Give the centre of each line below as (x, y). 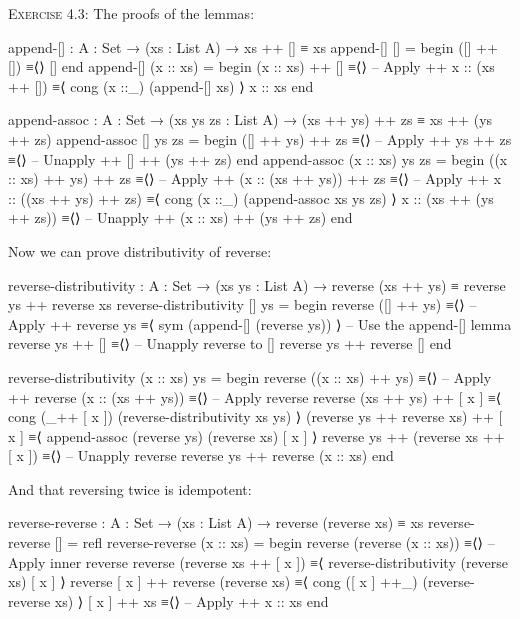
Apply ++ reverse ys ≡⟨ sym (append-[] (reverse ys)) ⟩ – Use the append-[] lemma (260, 323)
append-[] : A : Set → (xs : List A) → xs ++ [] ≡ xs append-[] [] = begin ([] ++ (253, 46)
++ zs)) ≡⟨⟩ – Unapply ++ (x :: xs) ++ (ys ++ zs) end (180, 217)
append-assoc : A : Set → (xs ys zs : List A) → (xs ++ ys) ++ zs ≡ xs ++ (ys (250, 119)
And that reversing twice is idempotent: (130, 488)
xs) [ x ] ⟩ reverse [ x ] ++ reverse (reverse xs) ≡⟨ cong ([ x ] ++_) (213, 581)
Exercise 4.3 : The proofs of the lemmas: (131, 13)
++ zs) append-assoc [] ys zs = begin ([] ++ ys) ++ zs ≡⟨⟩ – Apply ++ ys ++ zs (260, 138)
